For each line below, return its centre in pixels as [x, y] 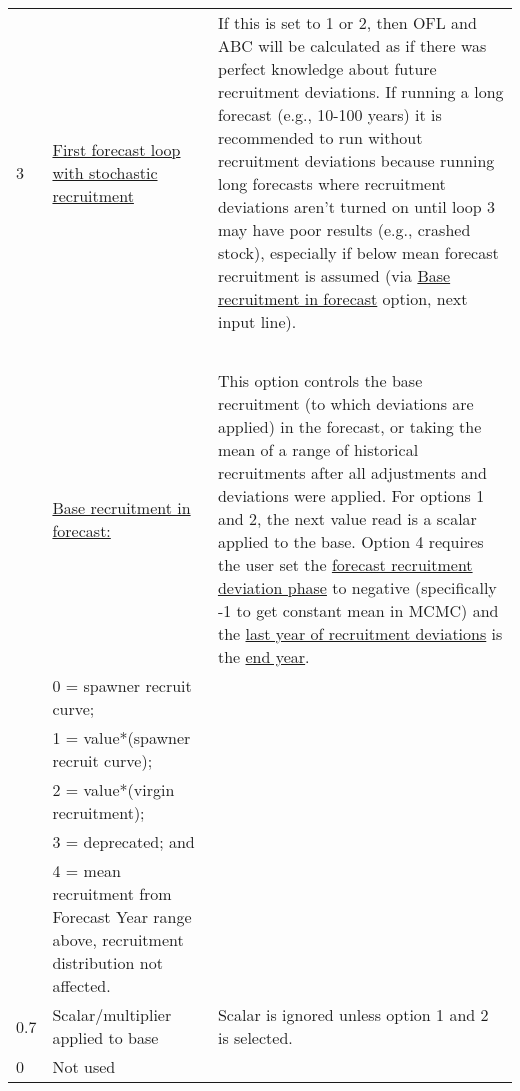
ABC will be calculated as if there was [352, 45]
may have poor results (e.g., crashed [344, 229]
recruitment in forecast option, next [342, 298]
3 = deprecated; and [123, 841]
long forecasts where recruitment [331, 183]
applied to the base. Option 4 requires [350, 541]
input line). [257, 321]
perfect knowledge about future [327, 68]
